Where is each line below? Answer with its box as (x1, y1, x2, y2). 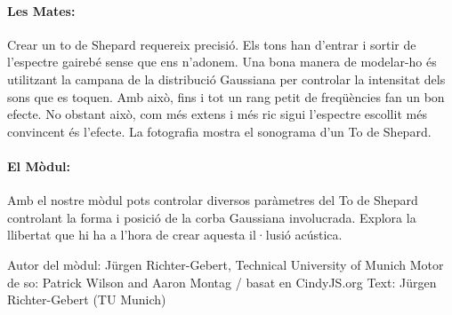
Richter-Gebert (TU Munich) (7, 290, 166, 309)
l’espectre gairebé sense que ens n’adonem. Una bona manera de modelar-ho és (7, 52, 437, 71)
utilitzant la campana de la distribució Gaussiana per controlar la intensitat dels (7, 69, 446, 88)
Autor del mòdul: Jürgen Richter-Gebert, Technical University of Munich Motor (7, 255, 444, 273)
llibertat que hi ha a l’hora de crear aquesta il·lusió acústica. (7, 225, 343, 244)
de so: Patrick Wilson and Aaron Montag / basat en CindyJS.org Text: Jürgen (7, 272, 437, 291)
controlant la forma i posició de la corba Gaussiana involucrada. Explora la (7, 208, 416, 226)
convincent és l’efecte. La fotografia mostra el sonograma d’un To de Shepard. (7, 122, 432, 140)
